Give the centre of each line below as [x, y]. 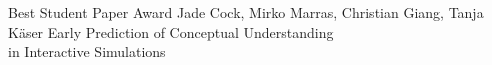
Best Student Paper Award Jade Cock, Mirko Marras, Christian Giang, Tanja [246, 12]
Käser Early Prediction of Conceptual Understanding [171, 31]
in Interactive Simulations [87, 51]
